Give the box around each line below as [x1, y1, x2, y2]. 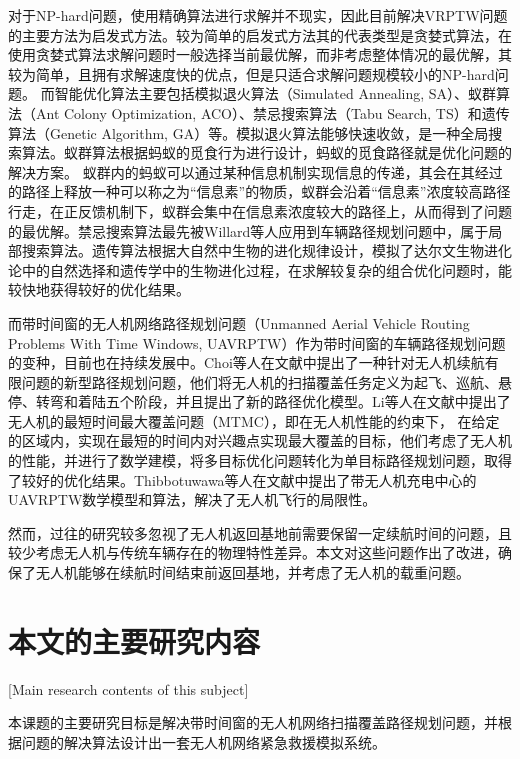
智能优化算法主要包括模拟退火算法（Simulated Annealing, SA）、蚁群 [54, 83, 497, 104]
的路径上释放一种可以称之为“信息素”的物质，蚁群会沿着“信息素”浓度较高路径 [8, 181, 511, 202]
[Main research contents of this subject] [8, 678, 249, 699]
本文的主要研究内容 [8, 620, 261, 661]
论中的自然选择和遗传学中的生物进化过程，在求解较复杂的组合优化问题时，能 [8, 259, 512, 280]
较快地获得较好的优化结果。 [8, 279, 190, 300]
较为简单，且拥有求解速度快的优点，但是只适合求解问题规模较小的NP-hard [8, 63, 495, 84]
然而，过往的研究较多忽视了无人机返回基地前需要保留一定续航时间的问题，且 [8, 522, 512, 543]
